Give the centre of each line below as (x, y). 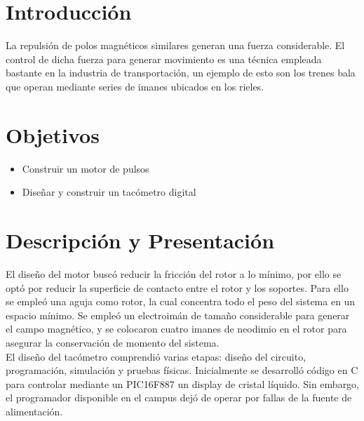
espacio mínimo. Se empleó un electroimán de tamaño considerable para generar (178, 315)
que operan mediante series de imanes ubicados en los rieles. (135, 86)
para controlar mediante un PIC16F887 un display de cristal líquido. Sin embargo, (183, 383)
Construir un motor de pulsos (86, 168)
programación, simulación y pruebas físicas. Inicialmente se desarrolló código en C (182, 370)
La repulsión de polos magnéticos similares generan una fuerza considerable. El (175, 45)
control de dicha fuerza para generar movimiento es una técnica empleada (164, 59)
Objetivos (53, 134)
